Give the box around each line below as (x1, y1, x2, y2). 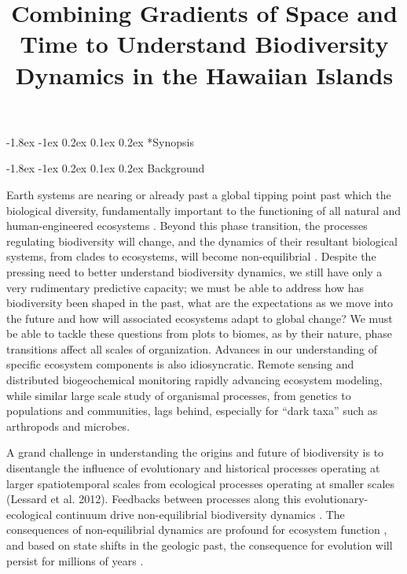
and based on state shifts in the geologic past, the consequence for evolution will (6, 537, 393, 553)
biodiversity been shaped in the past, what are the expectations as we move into (6, 294, 393, 311)
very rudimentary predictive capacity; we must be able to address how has (6, 279, 365, 295)
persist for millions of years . (6, 552, 144, 568)
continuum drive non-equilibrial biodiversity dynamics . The (55, 505, 345, 522)
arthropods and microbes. (6, 417, 130, 434)
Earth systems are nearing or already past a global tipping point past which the (6, 186, 391, 202)
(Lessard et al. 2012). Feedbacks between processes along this (6, 491, 302, 507)
